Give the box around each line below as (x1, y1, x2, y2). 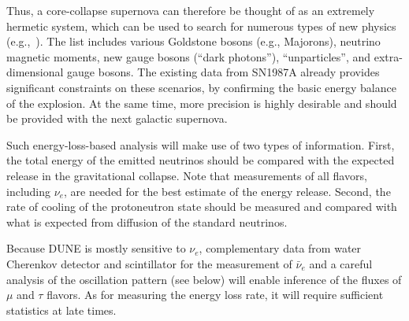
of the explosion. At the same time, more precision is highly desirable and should (6, 94, 397, 111)
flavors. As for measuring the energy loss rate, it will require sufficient (46, 286, 384, 303)
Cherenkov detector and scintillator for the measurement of (6, 255, 292, 271)
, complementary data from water (199, 240, 362, 256)
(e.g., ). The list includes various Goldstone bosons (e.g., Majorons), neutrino (6, 33, 381, 50)
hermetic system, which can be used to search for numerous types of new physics (6, 17, 396, 34)
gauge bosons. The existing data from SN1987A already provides (67, 64, 380, 80)
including (6, 183, 51, 199)
